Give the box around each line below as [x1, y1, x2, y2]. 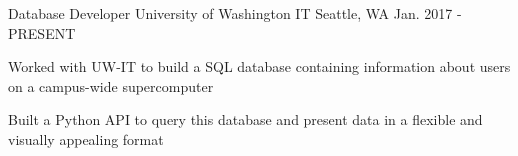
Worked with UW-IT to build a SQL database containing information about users [8, 56, 511, 77]
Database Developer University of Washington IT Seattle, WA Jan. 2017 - [8, 3, 462, 23]
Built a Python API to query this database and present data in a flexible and [8, 109, 483, 130]
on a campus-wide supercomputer [8, 75, 214, 96]
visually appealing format [8, 128, 164, 149]
